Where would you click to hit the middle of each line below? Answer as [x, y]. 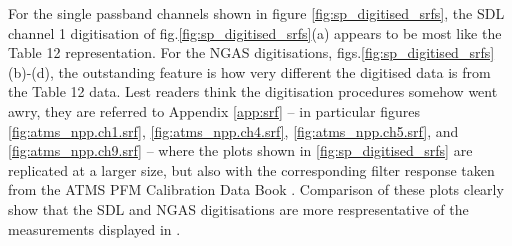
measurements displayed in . [94, 228]
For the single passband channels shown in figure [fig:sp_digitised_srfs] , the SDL [256, 13]
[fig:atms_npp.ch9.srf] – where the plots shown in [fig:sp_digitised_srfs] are [240, 150]
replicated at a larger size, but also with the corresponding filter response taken [251, 169]
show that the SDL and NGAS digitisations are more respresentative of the [238, 208]
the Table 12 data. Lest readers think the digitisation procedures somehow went [253, 91]
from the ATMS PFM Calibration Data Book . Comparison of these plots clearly [256, 189]
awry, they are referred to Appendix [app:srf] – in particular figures [214, 110]
